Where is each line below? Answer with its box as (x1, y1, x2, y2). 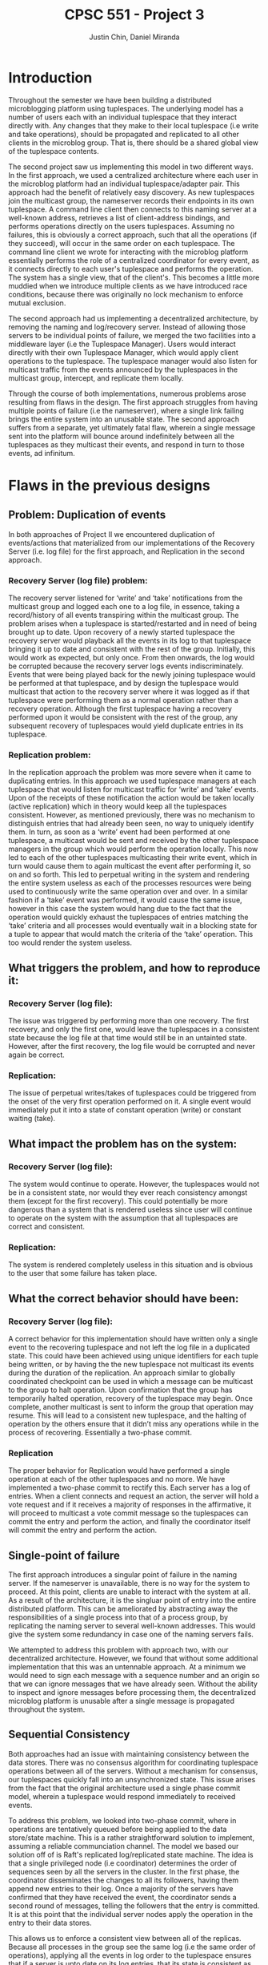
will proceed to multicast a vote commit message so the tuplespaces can (8, 1508, 249, 1518)
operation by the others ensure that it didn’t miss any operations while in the (8, 1418, 259, 1428)
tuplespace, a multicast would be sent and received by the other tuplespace (8, 836, 259, 845)
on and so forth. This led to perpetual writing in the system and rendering (8, 870, 250, 879)
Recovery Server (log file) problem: (8, 575, 148, 586)
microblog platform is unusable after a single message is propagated (8, 1697, 234, 1706)
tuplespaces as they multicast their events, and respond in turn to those (8, 439, 246, 450)
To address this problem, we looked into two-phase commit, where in (8, 1815, 237, 1825)
